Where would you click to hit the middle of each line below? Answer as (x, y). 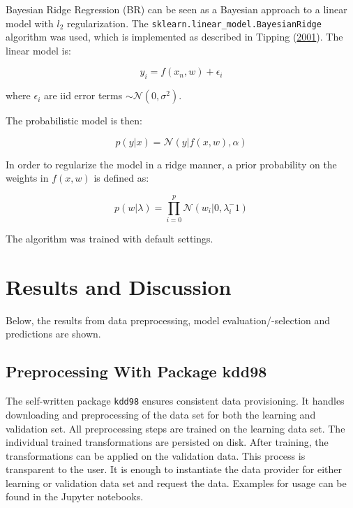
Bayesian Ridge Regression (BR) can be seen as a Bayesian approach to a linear (176, 9)
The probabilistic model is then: (74, 121)
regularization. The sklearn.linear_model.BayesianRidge (194, 23)
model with (30, 23)
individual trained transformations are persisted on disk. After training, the (167, 442)
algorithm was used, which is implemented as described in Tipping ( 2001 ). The (174, 37)
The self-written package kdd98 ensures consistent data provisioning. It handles (175, 401)
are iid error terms (83, 95)
